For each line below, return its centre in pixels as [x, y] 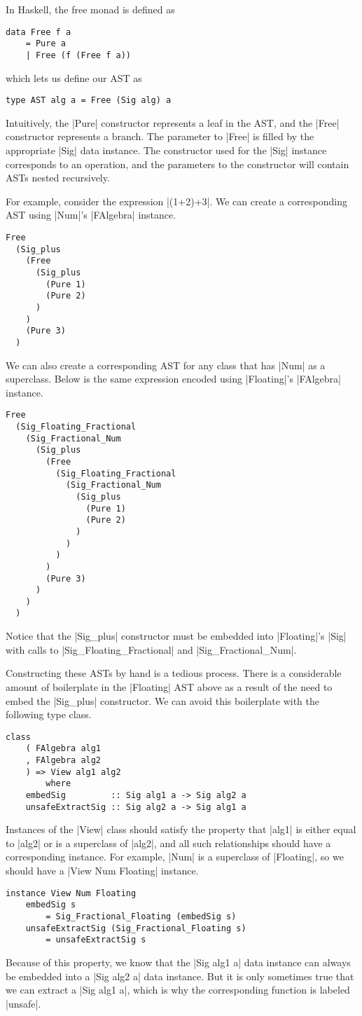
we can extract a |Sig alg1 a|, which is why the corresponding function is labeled [178, 990]
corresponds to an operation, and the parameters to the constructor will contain [177, 164]
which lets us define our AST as [74, 77]
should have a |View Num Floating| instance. [102, 871]
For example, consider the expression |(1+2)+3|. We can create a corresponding [177, 201]
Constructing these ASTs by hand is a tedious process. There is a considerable [174, 673]
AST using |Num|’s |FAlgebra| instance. [91, 215]
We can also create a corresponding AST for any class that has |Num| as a [166, 365]
